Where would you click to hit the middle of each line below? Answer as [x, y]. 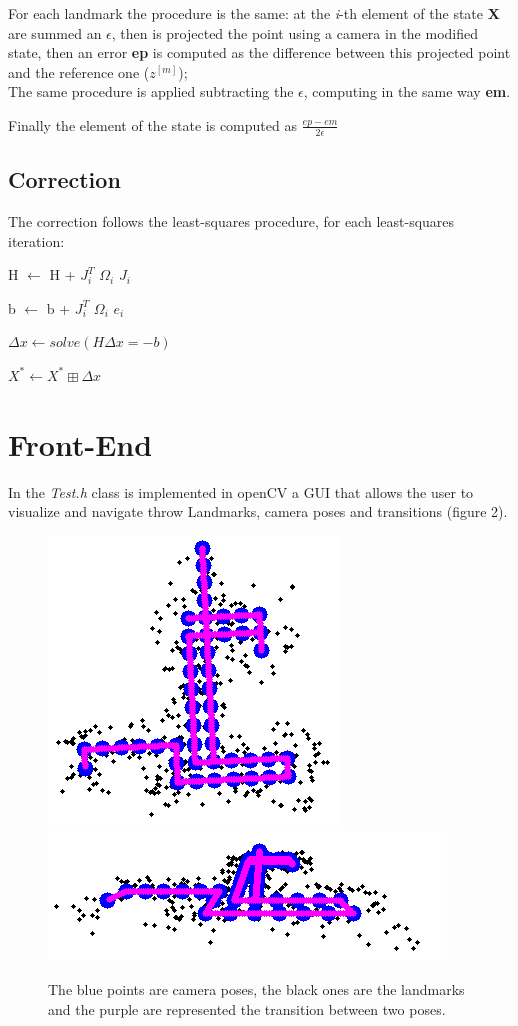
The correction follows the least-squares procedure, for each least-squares [231, 221]
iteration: [36, 240]
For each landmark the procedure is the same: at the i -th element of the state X [254, 13]
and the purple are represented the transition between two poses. [247, 1008]
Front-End [80, 443]
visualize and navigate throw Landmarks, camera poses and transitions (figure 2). [258, 511]
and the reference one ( [79, 71]
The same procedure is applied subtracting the [151, 91]
